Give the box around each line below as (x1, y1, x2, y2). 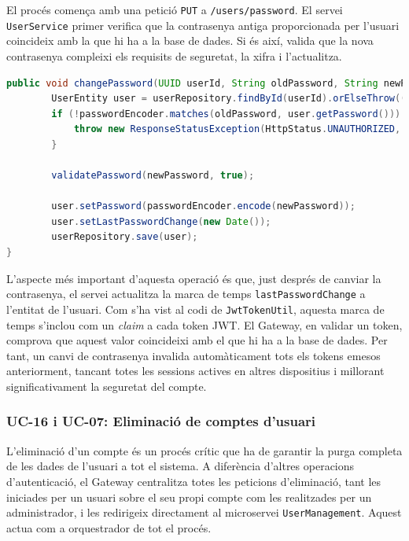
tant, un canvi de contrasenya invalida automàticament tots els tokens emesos (6, 347, 381, 363)
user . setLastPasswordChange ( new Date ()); (51, 215, 271, 227)
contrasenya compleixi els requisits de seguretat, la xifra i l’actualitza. (6, 47, 342, 64)
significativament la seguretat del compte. (6, 377, 207, 394)
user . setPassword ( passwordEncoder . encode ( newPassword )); (51, 201, 356, 212)
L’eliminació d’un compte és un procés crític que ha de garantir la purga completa (6, 442, 403, 458)
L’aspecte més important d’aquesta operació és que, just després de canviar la (6, 270, 381, 286)
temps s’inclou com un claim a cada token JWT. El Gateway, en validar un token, (6, 316, 403, 333)
